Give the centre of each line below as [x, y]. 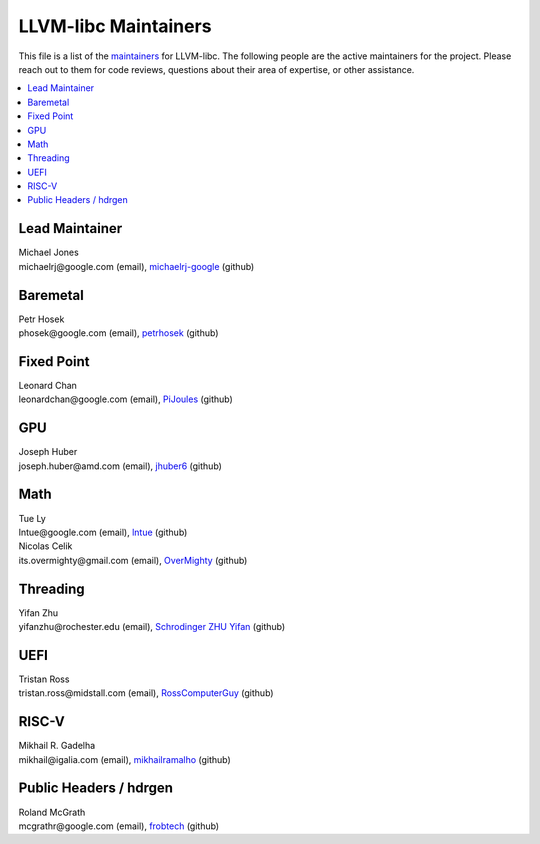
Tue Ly [32, 518]
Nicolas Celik [45, 546]
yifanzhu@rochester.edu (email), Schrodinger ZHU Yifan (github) [152, 627]
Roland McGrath [52, 812]
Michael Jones [48, 252]
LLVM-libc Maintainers [115, 26]
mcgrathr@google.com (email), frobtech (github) [119, 826]
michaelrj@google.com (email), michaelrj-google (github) [136, 266]
